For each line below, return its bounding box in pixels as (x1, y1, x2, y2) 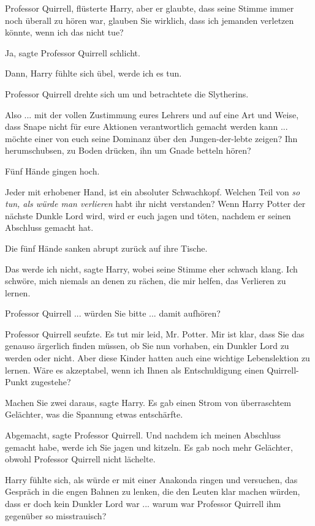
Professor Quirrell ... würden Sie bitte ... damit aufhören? (5, 307, 221, 320)
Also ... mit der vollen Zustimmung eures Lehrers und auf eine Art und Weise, (5, 108, 299, 121)
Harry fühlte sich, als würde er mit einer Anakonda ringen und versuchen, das (5, 473, 298, 486)
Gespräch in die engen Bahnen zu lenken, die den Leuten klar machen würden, (5, 485, 300, 498)
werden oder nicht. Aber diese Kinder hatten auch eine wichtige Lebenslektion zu (5, 351, 310, 364)
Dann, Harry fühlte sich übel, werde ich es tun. (5, 67, 182, 80)
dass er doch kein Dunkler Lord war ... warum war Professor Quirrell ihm (5, 497, 281, 509)
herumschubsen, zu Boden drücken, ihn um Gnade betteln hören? (5, 144, 251, 157)
